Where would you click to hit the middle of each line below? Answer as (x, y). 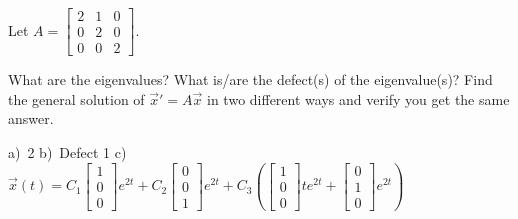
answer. (31, 118)
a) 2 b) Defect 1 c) (67, 151)
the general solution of (76, 98)
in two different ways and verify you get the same (358, 98)
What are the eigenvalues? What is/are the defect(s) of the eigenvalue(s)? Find (250, 79)
